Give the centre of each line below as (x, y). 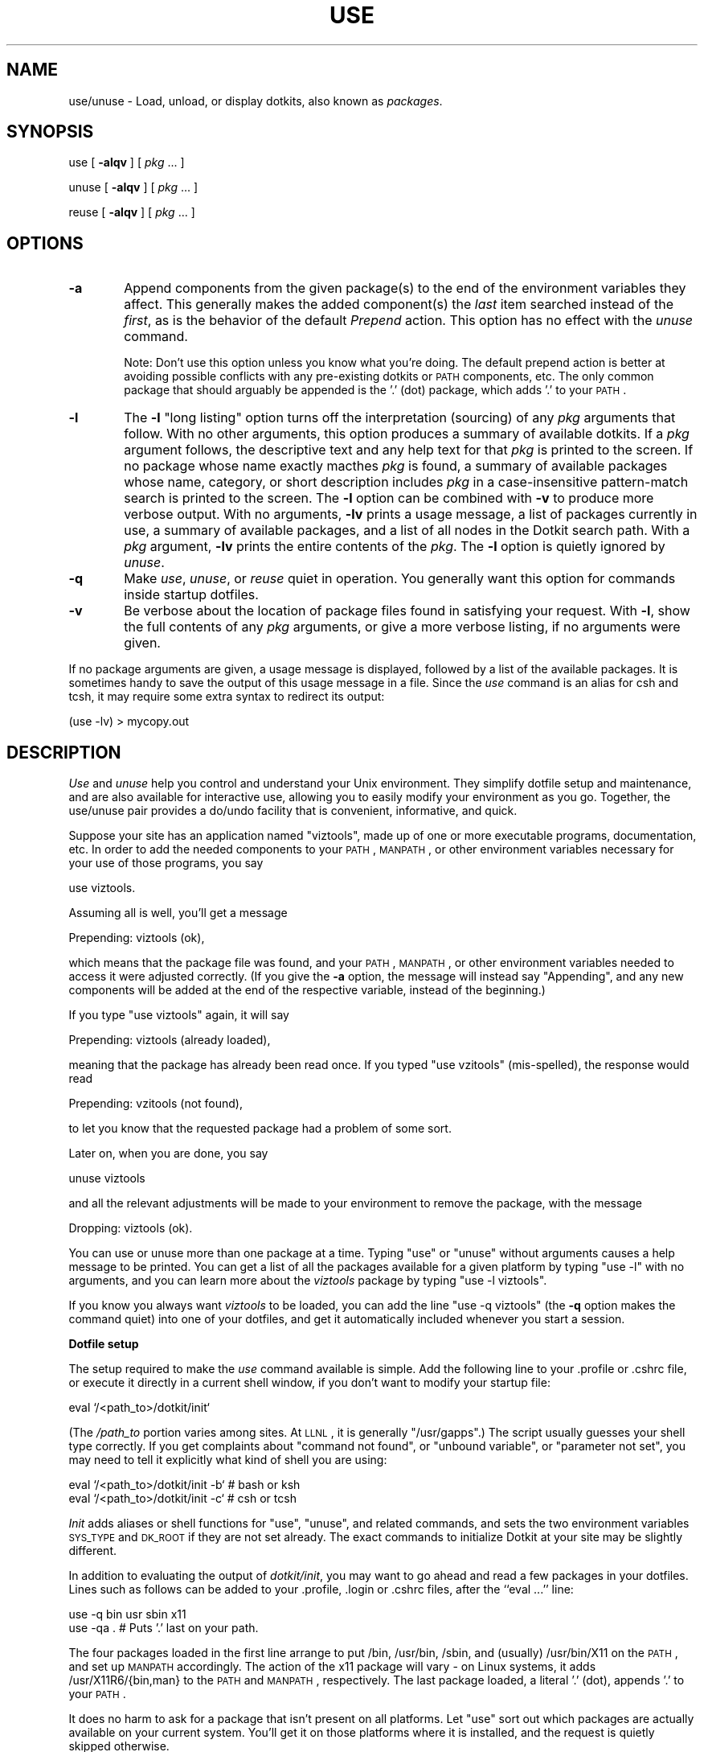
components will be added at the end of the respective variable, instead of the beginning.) (307, 990)
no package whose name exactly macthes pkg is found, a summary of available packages (396, 466)
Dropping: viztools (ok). (131, 1228)
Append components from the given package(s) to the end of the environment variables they (405, 288)
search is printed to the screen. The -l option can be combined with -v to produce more (389, 498)
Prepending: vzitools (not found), (156, 1104)
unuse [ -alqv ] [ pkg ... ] (133, 187)
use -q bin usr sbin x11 (127, 1614)
